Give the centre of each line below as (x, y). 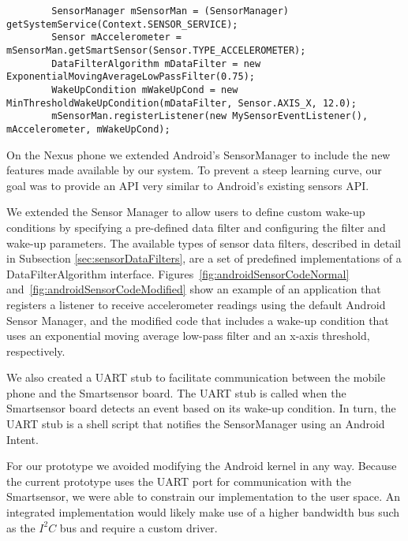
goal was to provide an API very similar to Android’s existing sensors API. (188, 185)
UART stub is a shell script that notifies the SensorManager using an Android (196, 424)
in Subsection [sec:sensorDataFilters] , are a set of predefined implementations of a (204, 258)
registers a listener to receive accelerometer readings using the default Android (196, 304)
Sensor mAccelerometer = (116, 37)
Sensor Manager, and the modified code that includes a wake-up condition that (198, 320)
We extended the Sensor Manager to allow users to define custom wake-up (186, 212)
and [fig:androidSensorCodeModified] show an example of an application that (194, 289)
